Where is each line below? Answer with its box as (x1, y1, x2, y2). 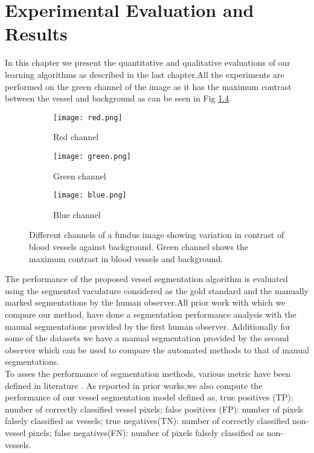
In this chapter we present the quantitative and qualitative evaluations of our (5, 56, 290, 69)
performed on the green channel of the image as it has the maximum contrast (5, 80, 292, 92)
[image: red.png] (53, 113, 123, 122)
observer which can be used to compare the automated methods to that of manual (5, 343, 309, 356)
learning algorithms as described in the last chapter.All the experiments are (5, 68, 284, 80)
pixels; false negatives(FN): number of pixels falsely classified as (28, 426, 264, 439)
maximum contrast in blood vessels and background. (29, 252, 223, 265)
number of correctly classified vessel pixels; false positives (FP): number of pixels (5, 402, 304, 415)
